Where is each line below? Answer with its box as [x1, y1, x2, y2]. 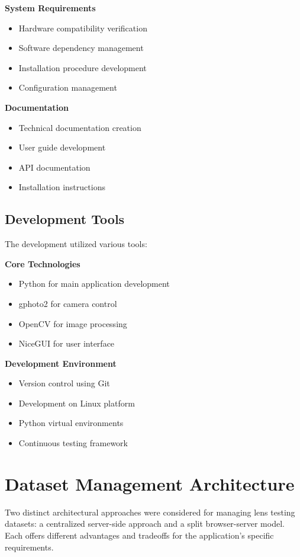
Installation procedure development [18, 61, 147, 73]
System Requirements [5, 2, 96, 14]
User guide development [18, 141, 106, 153]
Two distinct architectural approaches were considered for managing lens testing [5, 505, 295, 518]
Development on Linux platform [18, 396, 135, 409]
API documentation [18, 161, 91, 173]
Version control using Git [18, 377, 110, 389]
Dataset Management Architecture [5, 471, 295, 495]
